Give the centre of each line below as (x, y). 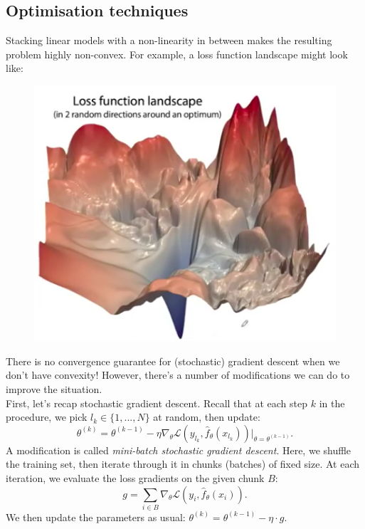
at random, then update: (207, 417)
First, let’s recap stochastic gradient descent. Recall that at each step (157, 403)
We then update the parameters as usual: (96, 517)
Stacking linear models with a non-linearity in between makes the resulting (169, 40)
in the (332, 403)
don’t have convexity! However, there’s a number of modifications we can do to (178, 375)
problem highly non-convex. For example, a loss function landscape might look (177, 54)
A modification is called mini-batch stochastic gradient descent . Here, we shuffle (179, 450)
